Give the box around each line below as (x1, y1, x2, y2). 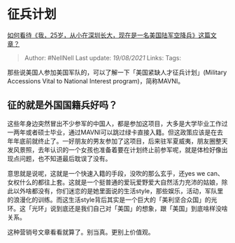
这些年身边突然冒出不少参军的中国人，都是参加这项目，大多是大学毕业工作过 (7, 119, 228, 127)
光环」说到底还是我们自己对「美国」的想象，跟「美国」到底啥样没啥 (31, 204, 228, 212)
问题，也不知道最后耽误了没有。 (19, 154, 112, 162)
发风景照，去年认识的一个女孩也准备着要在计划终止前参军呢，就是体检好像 (7, 145, 222, 154)
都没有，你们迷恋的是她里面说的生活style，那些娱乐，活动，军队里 (31, 186, 224, 195)
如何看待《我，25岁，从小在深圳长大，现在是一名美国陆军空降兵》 (7, 31, 199, 39)
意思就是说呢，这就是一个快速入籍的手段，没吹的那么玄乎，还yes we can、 (7, 169, 224, 177)
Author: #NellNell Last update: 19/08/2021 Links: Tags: (24, 53, 182, 62)
